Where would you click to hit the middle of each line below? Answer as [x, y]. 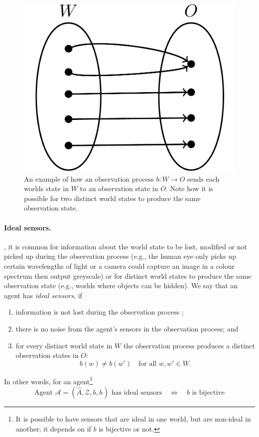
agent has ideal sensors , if [43, 295]
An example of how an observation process [89, 178]
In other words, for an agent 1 [48, 380]
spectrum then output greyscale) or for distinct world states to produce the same [128, 275]
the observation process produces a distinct [189, 345]
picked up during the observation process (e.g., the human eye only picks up [120, 256]
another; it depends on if [53, 428]
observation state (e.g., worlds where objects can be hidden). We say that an [121, 285]
